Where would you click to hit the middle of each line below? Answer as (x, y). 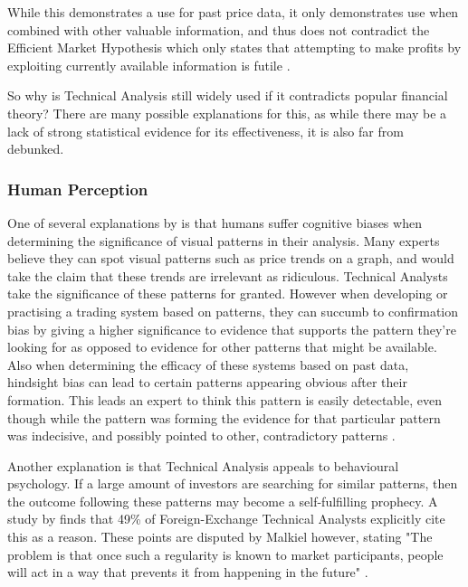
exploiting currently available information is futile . (149, 65)
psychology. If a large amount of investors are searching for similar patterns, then (233, 483)
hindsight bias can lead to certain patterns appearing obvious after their (207, 382)
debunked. (36, 149)
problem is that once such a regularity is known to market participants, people (225, 554)
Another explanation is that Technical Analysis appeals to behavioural (203, 465)
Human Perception (78, 189)
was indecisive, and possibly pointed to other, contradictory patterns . (201, 436)
